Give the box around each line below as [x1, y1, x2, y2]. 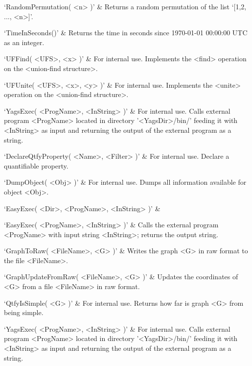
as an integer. [4, 37, 45, 47]
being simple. [4, 307, 44, 317]
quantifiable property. [4, 160, 69, 171]
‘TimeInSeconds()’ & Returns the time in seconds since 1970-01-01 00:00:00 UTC [4, 27, 248, 38]
